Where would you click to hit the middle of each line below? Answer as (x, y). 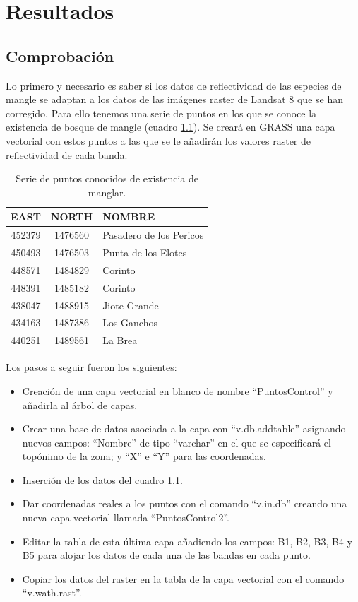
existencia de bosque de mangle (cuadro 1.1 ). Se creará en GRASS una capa (171, 127)
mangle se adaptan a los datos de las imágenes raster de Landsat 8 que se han (174, 99)
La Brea (120, 340)
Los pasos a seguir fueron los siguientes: (91, 367)
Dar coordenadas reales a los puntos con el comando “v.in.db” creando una (185, 503)
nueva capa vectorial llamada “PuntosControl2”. (126, 518)
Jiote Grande (131, 305)
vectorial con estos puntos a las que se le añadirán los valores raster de (159, 140)
